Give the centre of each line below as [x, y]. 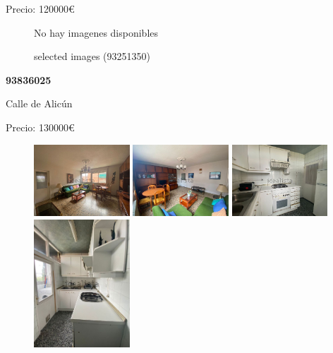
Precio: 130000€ [40, 127]
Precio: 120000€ [40, 8]
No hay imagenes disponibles [96, 32]
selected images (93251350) [92, 56]
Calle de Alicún [39, 103]
